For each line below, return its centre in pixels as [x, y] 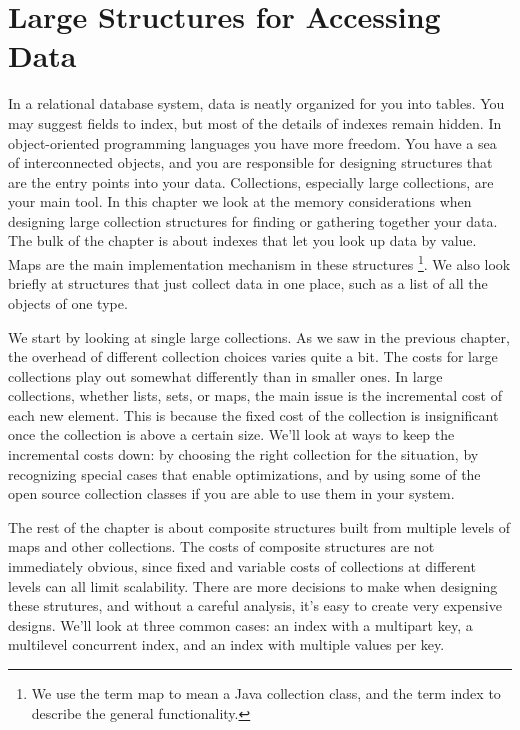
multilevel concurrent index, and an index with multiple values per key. [226, 644]
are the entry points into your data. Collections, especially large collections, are [251, 181]
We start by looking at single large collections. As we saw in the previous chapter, [259, 336]
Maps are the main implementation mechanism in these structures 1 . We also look [259, 262]
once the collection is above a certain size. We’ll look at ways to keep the [231, 434]
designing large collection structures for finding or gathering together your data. [253, 220]
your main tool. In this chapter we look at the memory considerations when [240, 201]
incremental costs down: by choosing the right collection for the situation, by [243, 454]
